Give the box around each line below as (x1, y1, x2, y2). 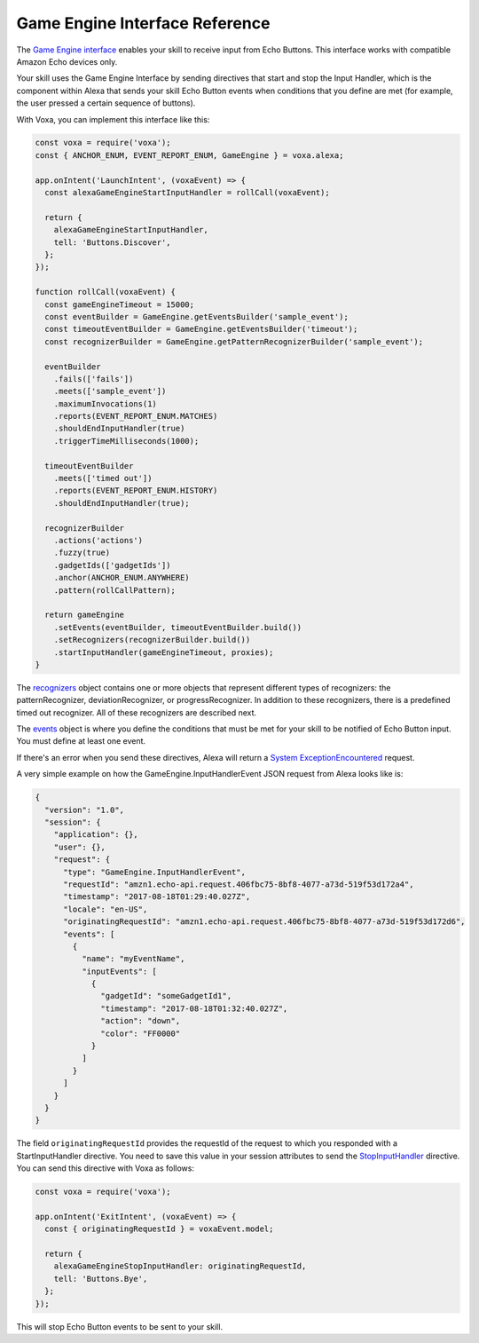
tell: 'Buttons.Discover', (53, 237, 172, 248)
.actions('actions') (53, 535, 144, 545)
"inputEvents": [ (81, 966, 157, 976)
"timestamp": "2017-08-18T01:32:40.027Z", (100, 1003, 288, 1014)
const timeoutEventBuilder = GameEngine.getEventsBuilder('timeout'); (44, 324, 358, 335)
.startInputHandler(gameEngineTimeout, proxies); (53, 647, 274, 657)
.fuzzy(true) (53, 548, 111, 558)
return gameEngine (44, 610, 124, 620)
